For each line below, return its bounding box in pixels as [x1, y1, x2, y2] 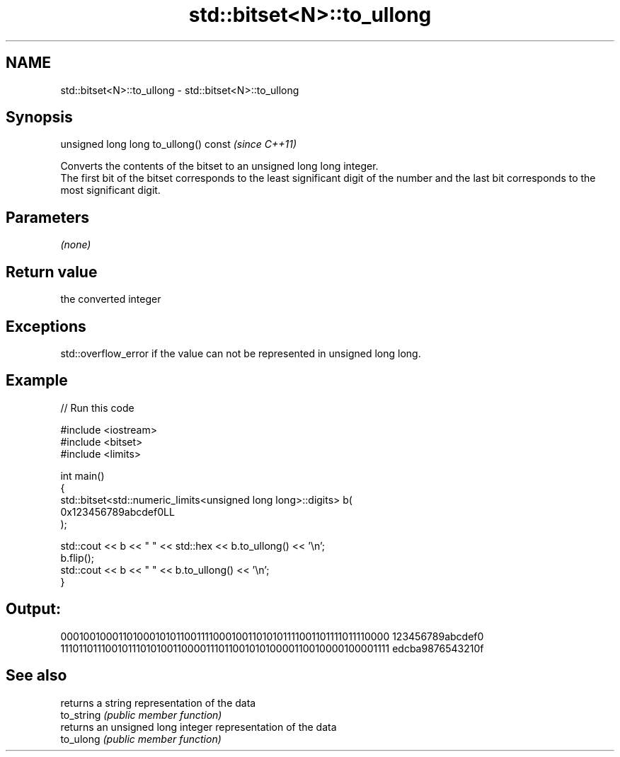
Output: [6, 600, 61, 618]
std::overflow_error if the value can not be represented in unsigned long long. [60, 347, 421, 359]
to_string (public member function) [60, 708, 222, 721]
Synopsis [6, 108, 73, 127]
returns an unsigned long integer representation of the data [60, 720, 337, 733]
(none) [60, 238, 91, 251]
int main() [60, 469, 105, 482]
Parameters [6, 208, 89, 226]
